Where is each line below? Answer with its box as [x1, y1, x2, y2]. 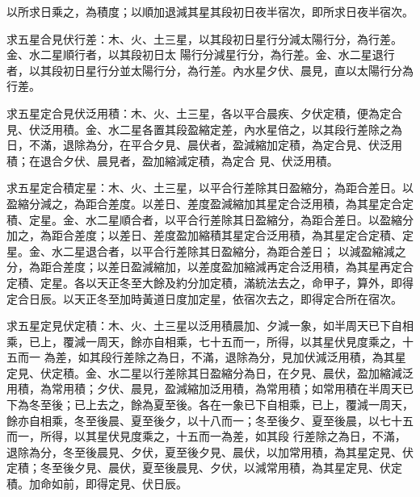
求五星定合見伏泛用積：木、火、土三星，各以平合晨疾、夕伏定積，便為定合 [6, 104, 402, 121]
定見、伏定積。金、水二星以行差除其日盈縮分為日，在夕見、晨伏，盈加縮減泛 [6, 364, 414, 381]
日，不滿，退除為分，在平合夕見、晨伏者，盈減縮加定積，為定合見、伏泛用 [6, 136, 402, 153]
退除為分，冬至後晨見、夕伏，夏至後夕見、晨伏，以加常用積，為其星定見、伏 [6, 443, 414, 460]
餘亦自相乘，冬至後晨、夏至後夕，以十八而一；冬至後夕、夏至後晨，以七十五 [6, 411, 414, 428]
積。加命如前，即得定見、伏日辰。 [6, 475, 187, 492]
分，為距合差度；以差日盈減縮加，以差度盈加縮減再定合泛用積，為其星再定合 [6, 258, 414, 275]
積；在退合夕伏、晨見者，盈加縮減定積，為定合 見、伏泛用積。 [6, 152, 338, 169]
